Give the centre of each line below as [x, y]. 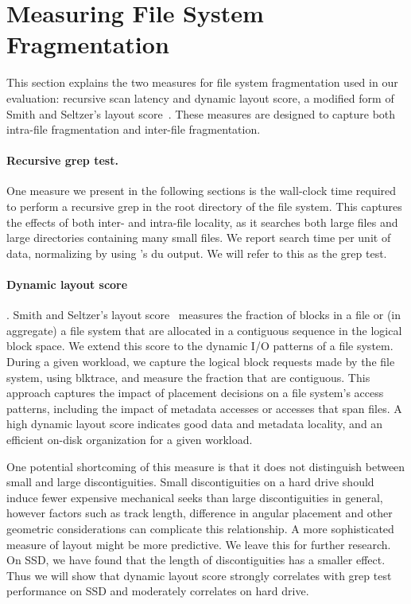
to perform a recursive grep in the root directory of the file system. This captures [204, 207]
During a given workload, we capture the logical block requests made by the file [201, 362]
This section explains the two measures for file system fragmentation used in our [202, 82]
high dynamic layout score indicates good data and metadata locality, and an [195, 424]
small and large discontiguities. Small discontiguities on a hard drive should [190, 482]
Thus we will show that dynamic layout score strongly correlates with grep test [199, 575]
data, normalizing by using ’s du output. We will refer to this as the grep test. [197, 253]
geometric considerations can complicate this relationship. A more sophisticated [200, 528]
